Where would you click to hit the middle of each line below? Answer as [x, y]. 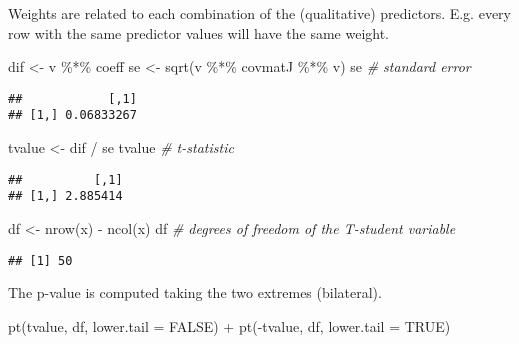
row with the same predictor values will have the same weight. [199, 32]
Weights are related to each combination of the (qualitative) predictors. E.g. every [259, 13]
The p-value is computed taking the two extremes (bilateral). [195, 292]
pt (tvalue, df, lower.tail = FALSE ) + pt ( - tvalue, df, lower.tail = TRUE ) [229, 325]
